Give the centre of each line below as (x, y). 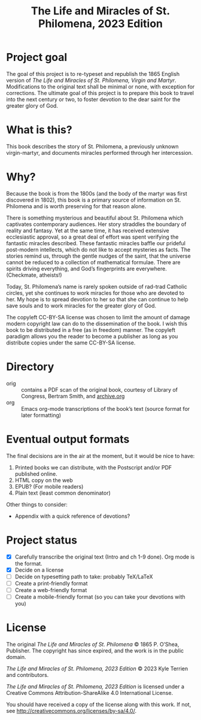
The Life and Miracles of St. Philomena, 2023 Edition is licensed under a (95, 687)
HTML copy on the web (44, 480)
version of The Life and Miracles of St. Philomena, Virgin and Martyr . (91, 80)
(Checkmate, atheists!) (34, 275)
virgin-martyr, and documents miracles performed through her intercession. (100, 152)
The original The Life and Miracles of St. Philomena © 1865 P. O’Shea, (93, 644)
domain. (16, 657)
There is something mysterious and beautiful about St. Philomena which (95, 218)
